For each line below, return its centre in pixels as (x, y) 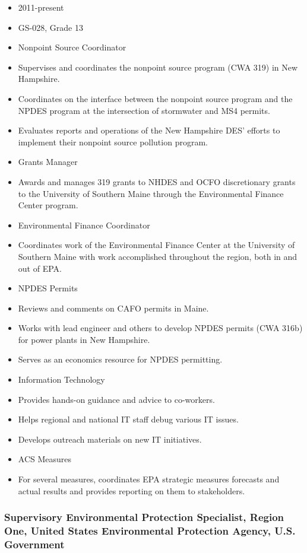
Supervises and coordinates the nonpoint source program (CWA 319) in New (158, 67)
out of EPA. (40, 268)
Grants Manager (48, 162)
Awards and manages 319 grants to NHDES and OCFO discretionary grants (157, 181)
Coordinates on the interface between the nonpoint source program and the (155, 98)
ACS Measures (45, 459)
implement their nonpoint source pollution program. (113, 142)
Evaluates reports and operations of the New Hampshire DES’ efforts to (149, 130)
